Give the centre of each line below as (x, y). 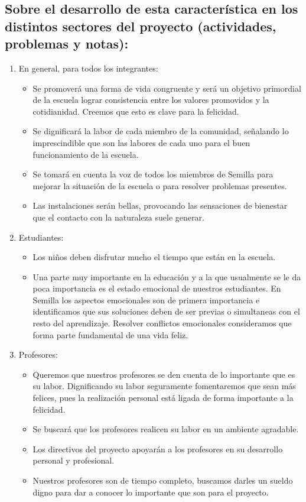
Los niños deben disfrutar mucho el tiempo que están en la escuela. (154, 257)
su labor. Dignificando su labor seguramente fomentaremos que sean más (164, 386)
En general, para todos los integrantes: (88, 68)
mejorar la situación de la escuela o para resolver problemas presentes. (160, 185)
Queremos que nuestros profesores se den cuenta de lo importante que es (164, 374)
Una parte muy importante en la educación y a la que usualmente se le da (167, 276)
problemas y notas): (67, 43)
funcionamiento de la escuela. (86, 154)
